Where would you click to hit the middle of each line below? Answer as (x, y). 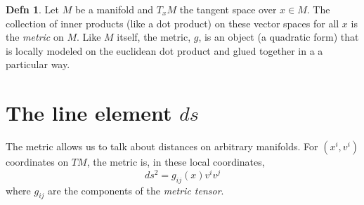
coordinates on (37, 162)
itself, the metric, (154, 37)
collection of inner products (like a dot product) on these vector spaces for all (173, 23)
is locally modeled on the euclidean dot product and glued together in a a (164, 50)
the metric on (35, 37)
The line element (89, 113)
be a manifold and (114, 9)
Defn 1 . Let (32, 9)
